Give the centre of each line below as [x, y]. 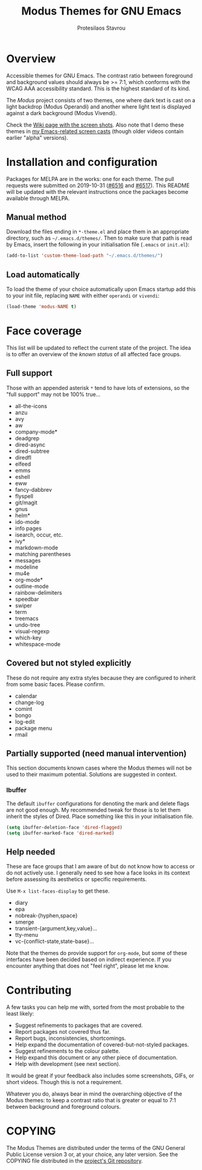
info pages [28, 528]
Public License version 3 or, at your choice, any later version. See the [92, 1154]
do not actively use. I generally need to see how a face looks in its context [98, 873]
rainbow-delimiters [38, 592]
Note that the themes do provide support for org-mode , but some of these [97, 953]
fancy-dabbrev [33, 489]
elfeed [23, 464]
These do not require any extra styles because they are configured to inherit [101, 678]
